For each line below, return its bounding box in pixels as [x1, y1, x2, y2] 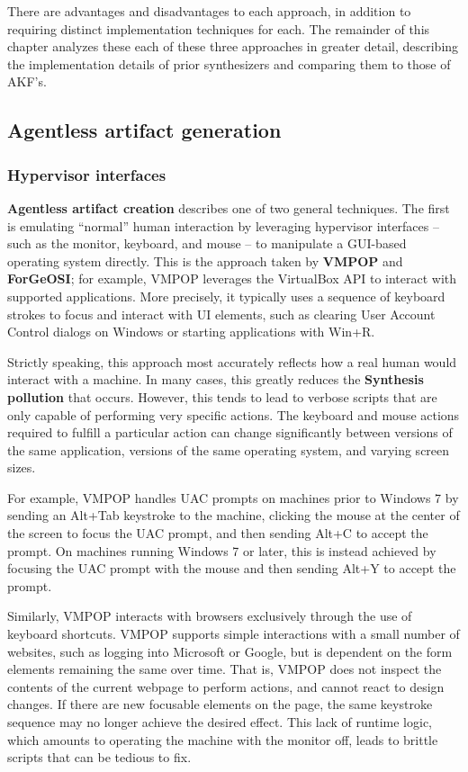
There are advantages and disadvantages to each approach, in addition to [7, 2, 411, 20]
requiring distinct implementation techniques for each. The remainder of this [7, 19, 430, 38]
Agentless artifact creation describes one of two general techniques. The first [7, 198, 450, 217]
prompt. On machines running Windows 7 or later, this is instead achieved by [7, 541, 436, 560]
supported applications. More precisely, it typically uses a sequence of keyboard [7, 286, 445, 305]
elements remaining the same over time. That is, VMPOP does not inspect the [7, 660, 442, 678]
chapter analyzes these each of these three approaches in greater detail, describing [7, 37, 459, 56]
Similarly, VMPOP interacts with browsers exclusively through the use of [7, 606, 412, 625]
